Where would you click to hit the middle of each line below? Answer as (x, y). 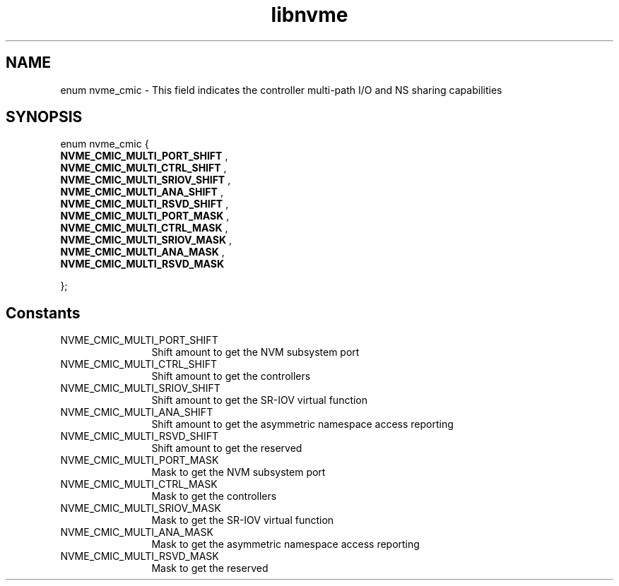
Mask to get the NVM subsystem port (238, 472)
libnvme (309, 15)
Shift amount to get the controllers (231, 376)
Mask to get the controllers (214, 496)
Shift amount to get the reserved (227, 448)
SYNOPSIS (44, 117)
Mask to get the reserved (210, 568)
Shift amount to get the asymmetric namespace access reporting (302, 424)
